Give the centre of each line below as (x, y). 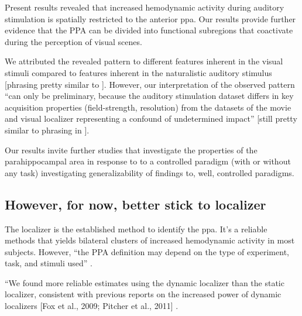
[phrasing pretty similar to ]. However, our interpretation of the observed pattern (150, 84)
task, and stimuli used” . (49, 263)
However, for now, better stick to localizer (135, 204)
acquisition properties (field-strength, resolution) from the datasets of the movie (148, 107)
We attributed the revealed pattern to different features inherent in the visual (144, 61)
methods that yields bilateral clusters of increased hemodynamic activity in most (150, 240)
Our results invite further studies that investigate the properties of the (131, 150)
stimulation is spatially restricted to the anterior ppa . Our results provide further (150, 18)
